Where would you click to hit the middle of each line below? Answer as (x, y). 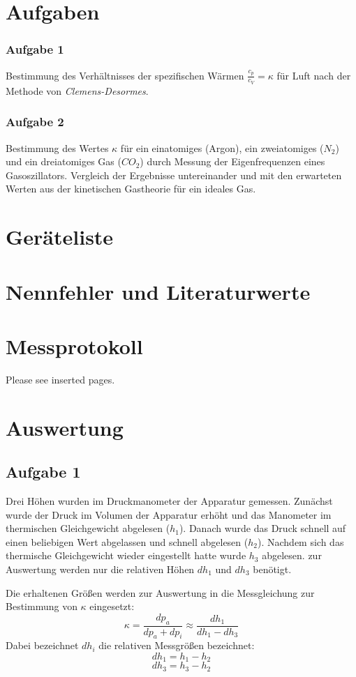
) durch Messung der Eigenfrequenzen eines (232, 161)
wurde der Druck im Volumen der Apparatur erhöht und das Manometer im (169, 514)
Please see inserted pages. (60, 379)
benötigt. (272, 569)
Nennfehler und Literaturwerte (158, 291)
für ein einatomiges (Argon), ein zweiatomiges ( (222, 147)
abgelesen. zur (292, 555)
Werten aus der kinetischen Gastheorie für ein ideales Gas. (131, 189)
